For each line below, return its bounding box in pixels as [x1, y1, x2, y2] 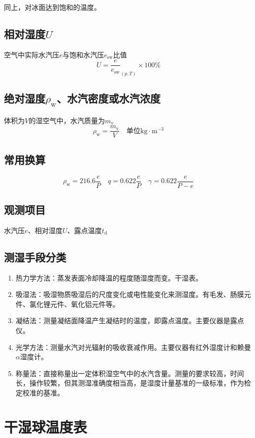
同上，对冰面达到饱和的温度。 [4, 2, 101, 12]
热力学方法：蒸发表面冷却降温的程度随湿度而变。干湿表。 [15, 272, 203, 283]
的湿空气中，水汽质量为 [29, 115, 105, 125]
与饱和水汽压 [62, 49, 104, 59]
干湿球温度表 [4, 416, 87, 437]
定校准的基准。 [15, 388, 64, 398]
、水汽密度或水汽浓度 [56, 91, 161, 106]
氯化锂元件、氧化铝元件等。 [29, 298, 120, 309]
